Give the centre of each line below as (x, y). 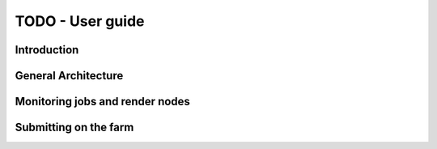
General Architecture (69, 76)
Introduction (47, 50)
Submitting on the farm (74, 128)
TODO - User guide (80, 21)
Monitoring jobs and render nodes (102, 102)
